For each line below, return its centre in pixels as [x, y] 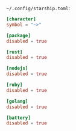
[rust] [14, 52]
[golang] [17, 101]
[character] [21, 19]
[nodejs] [17, 69]
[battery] [19, 118]
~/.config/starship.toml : [38, 8]
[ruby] [14, 85]
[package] [19, 35]
